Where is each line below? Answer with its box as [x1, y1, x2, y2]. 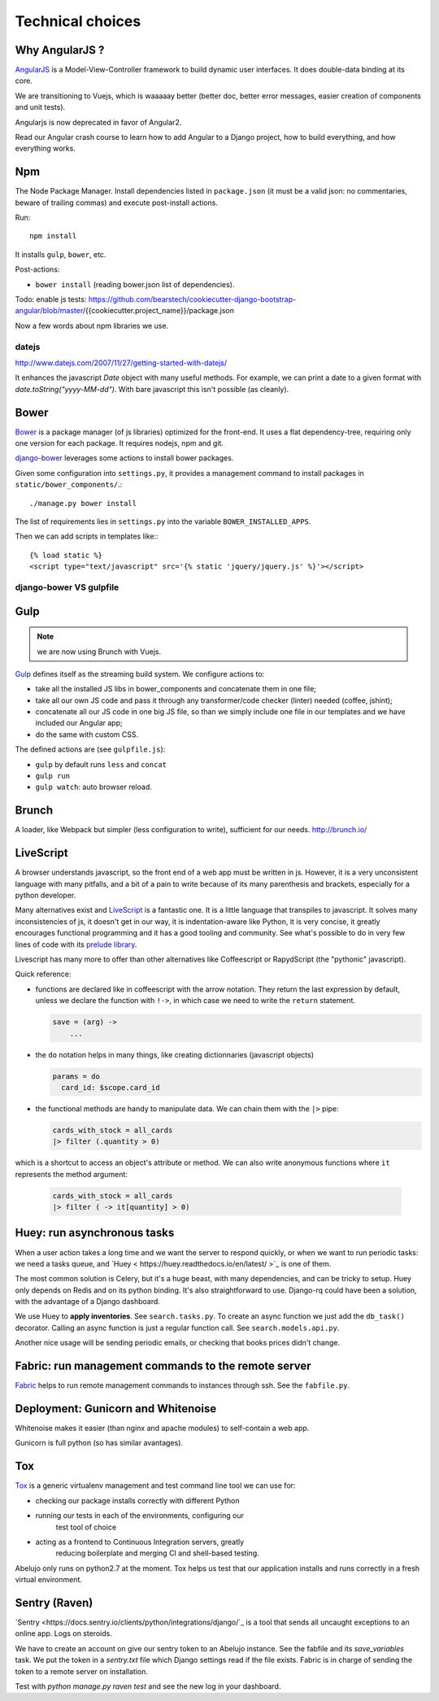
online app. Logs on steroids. [15, 1629, 113, 1638]
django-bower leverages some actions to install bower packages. [15, 453, 234, 463]
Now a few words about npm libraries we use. [15, 321, 169, 330]
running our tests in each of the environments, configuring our [35, 1511, 244, 1520]
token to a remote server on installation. [15, 1666, 149, 1676]
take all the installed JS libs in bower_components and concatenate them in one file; [35, 684, 317, 694]
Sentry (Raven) [15, 1595, 93, 1610]
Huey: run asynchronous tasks [15, 1226, 175, 1240]
